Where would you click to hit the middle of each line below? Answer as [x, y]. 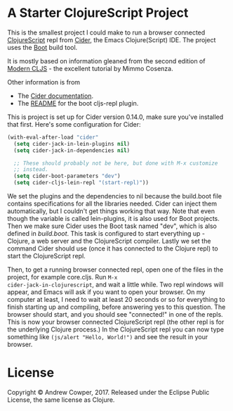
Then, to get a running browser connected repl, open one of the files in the [115, 270]
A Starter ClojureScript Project [98, 13]
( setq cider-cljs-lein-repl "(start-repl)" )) [81, 183]
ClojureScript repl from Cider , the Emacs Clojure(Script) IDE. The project [112, 39]
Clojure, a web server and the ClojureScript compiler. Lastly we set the [109, 241]
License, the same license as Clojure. [61, 400]
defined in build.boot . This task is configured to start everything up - [106, 234]
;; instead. [31, 170]
